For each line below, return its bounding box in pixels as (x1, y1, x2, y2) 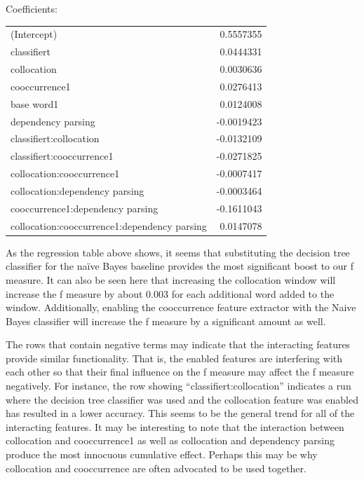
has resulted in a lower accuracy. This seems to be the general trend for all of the (6, 406, 355, 420)
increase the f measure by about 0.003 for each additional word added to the (6, 286, 335, 301)
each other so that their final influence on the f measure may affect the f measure (6, 364, 354, 379)
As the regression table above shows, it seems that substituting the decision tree (6, 245, 350, 259)
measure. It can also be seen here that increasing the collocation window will (6, 272, 336, 287)
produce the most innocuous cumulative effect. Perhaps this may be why (6, 447, 318, 462)
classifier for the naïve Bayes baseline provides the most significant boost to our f (6, 259, 353, 273)
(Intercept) (11, 27, 58, 41)
